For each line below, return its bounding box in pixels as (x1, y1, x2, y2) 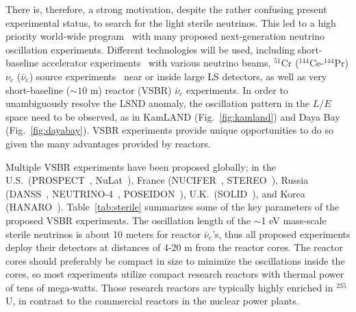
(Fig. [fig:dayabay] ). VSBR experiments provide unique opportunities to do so (5, 123, 333, 137)
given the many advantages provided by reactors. (5, 136, 211, 150)
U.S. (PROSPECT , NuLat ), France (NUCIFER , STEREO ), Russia (5, 173, 309, 187)
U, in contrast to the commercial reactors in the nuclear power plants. (5, 293, 299, 308)
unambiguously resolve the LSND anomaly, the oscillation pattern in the (5, 96, 310, 110)
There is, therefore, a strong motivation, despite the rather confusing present (5, 2, 327, 16)
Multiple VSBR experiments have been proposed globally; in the (5, 159, 276, 173)
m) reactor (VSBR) (90, 82, 172, 97)
